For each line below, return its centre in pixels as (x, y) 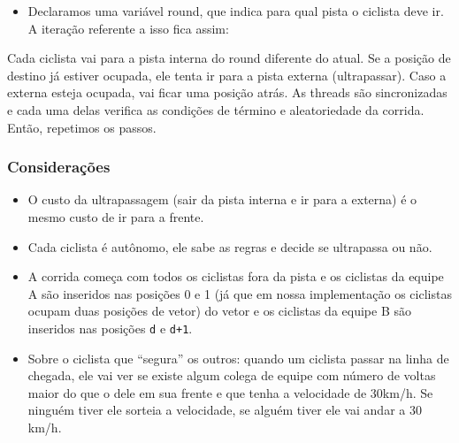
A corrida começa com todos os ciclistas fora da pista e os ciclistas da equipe (236, 276)
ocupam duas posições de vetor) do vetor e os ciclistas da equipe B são (219, 311)
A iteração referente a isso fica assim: (128, 28)
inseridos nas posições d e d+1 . (110, 328)
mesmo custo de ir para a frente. (116, 216)
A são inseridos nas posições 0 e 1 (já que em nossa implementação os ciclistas (240, 293)
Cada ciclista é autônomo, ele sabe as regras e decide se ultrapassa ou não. (230, 246)
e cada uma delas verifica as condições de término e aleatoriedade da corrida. (216, 109)
